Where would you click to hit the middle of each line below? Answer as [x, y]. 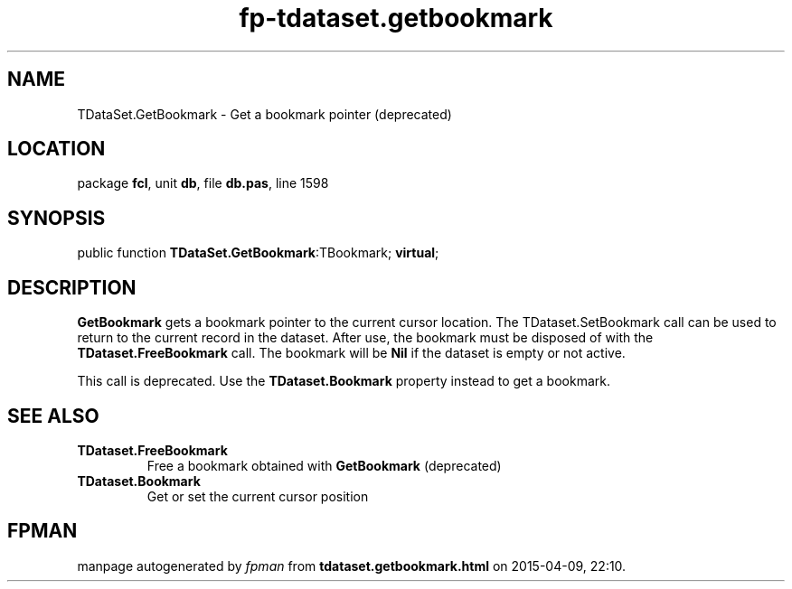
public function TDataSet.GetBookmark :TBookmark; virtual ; [258, 253]
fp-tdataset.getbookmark [396, 18]
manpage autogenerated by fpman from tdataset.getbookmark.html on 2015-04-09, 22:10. [352, 566]
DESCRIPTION [72, 287]
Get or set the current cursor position [258, 496]
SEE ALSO [53, 416]
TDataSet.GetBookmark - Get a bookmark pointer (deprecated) [264, 114]
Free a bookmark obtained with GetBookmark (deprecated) [324, 465]
